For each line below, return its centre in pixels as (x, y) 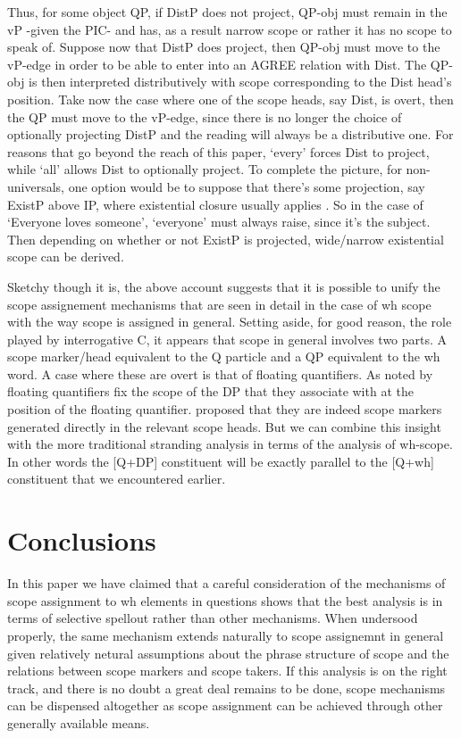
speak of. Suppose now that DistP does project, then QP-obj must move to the (224, 47)
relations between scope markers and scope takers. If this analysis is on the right (227, 671)
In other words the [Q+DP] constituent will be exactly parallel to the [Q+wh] (221, 461)
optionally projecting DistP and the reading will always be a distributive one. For (230, 134)
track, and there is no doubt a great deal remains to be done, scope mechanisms (226, 688)
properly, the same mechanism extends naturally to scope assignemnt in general (226, 635)
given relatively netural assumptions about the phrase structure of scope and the (228, 653)
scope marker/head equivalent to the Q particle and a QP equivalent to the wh (224, 357)
